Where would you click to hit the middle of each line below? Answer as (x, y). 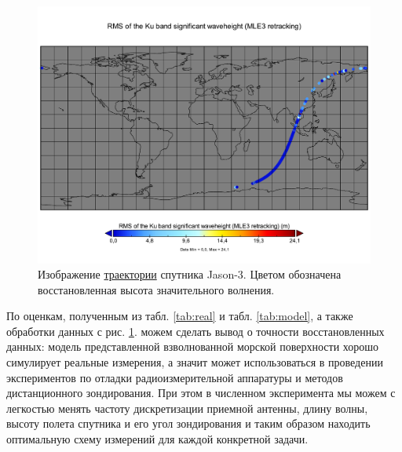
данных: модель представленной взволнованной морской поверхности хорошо (193, 346)
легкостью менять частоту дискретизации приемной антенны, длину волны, (187, 408)
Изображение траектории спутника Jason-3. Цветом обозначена (190, 274)
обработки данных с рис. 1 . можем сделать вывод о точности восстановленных (196, 331)
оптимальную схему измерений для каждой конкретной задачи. (157, 439)
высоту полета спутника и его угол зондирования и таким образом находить (188, 423)
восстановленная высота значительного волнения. (156, 289)
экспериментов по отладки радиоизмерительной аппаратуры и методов (175, 377)
